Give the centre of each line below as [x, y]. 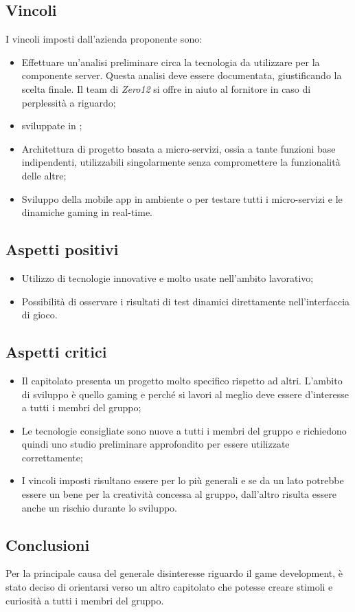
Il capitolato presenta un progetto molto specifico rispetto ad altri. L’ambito [182, 380]
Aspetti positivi [62, 249]
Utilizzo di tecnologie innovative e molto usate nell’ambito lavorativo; [168, 277]
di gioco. [39, 315]
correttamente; [52, 457]
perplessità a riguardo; [69, 102]
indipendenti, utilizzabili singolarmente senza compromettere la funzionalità [181, 162]
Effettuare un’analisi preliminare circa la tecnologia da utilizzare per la [171, 62]
